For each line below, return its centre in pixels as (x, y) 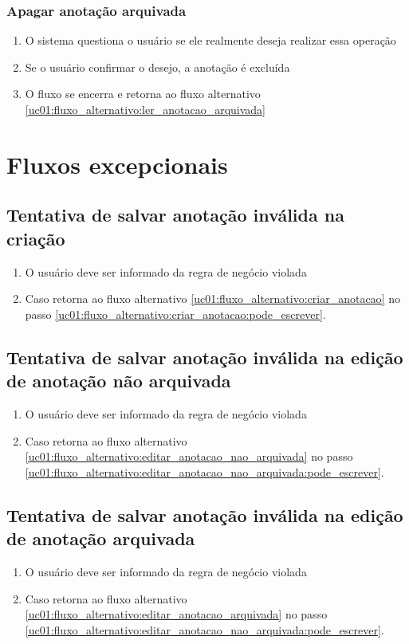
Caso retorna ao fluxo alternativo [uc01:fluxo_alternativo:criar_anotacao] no (212, 298)
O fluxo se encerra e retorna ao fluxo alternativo (143, 94)
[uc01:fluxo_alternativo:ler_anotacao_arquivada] (145, 109)
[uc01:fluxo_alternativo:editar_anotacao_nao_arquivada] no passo (189, 456)
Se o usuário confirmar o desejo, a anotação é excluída (157, 67)
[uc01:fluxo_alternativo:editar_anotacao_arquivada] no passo (176, 614)
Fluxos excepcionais (117, 164)
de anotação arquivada (101, 538)
